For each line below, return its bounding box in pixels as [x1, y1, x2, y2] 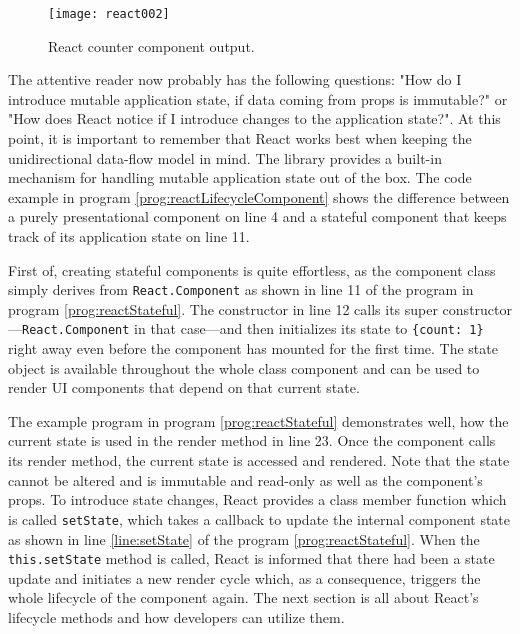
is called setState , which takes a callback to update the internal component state [8, 508, 511, 529]
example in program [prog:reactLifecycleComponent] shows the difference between [8, 186, 510, 207]
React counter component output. [48, 35, 255, 56]
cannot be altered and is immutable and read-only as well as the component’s [8, 469, 483, 490]
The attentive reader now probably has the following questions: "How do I [8, 69, 462, 90]
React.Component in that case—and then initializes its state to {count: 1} [22, 318, 484, 339]
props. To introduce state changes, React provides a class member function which [8, 489, 507, 510]
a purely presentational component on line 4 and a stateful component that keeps [8, 206, 507, 227]
